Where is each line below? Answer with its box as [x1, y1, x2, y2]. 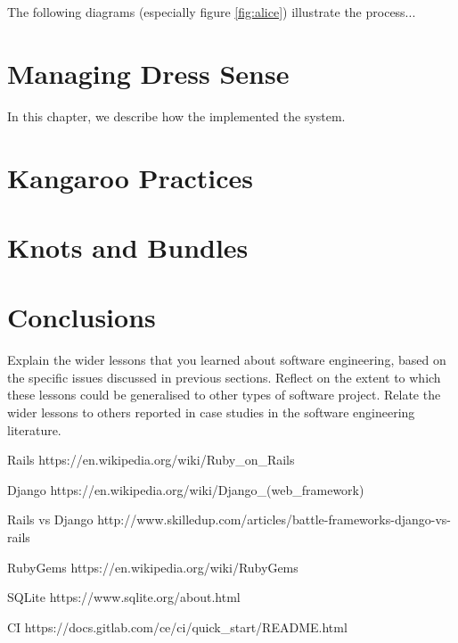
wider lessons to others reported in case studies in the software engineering [7, 402, 415, 421]
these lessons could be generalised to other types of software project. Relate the [7, 385, 441, 404]
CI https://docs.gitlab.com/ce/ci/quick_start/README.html [7, 617, 348, 636]
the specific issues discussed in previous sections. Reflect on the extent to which [7, 367, 441, 386]
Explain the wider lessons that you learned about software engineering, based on [7, 350, 446, 369]
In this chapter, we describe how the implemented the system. [7, 106, 346, 125]
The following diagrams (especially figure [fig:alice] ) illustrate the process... [7, 3, 416, 21]
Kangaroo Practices [7, 159, 254, 195]
